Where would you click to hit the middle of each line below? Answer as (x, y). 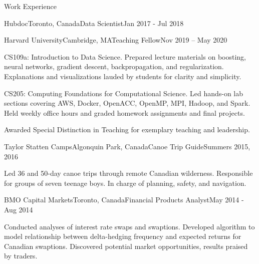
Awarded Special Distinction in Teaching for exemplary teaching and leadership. (127, 129)
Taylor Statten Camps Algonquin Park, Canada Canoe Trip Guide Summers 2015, (127, 146)
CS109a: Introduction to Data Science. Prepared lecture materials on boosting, (125, 56)
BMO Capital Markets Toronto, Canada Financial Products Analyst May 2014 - (124, 200)
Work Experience (30, 6)
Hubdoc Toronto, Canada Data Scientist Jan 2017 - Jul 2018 (94, 23)
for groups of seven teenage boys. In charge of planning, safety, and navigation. (125, 183)
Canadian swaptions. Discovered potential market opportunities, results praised (126, 246)
